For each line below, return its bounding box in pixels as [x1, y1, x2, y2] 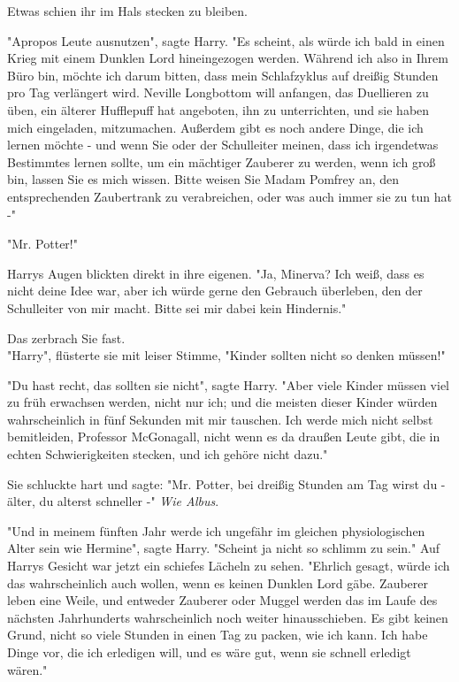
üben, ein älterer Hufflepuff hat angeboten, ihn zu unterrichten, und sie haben [7, 100, 430, 119]
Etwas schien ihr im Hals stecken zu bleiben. [7, 2, 248, 19]
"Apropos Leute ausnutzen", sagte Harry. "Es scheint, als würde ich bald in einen [7, 31, 445, 50]
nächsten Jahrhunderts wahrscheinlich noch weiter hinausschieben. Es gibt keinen [7, 608, 448, 626]
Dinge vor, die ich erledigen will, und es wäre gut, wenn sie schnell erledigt [7, 643, 411, 661]
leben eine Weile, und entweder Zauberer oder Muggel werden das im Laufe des [7, 591, 438, 609]
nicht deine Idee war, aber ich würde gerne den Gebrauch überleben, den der [7, 281, 423, 300]
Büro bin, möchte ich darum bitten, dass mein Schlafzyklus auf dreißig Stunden [7, 65, 439, 84]
